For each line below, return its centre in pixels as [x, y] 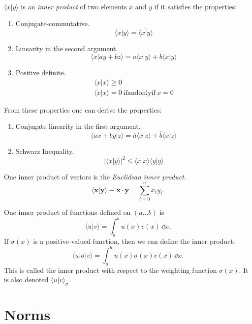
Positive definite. [41, 72]
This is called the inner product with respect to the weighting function [110, 270]
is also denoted [26, 280]
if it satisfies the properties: [196, 6]
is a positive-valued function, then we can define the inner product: [134, 241]
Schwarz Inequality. [45, 151]
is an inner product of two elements [74, 6]
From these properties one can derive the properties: [83, 109]
